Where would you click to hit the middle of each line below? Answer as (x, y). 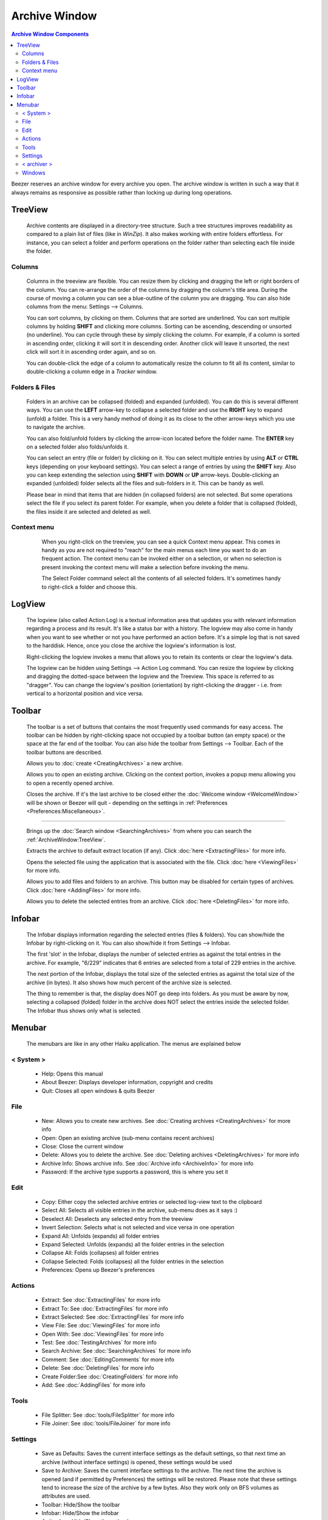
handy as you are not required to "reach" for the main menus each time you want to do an (154, 550)
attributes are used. (66, 1496)
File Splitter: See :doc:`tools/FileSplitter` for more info (108, 1415)
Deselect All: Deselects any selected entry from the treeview (117, 1218)
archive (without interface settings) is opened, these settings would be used (137, 1462)
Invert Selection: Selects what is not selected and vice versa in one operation (138, 1228)
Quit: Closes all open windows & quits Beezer (98, 1091)
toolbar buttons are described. (64, 752)
